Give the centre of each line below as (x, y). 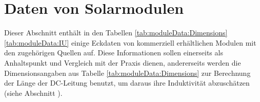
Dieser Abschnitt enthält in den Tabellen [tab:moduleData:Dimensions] (116, 33)
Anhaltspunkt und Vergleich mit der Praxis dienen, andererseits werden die (123, 62)
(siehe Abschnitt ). (33, 93)
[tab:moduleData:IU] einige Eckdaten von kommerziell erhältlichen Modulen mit (130, 42)
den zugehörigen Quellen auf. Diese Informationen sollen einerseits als (114, 53)
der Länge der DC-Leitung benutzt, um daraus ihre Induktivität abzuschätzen (127, 83)
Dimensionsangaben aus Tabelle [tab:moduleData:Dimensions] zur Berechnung (127, 73)
